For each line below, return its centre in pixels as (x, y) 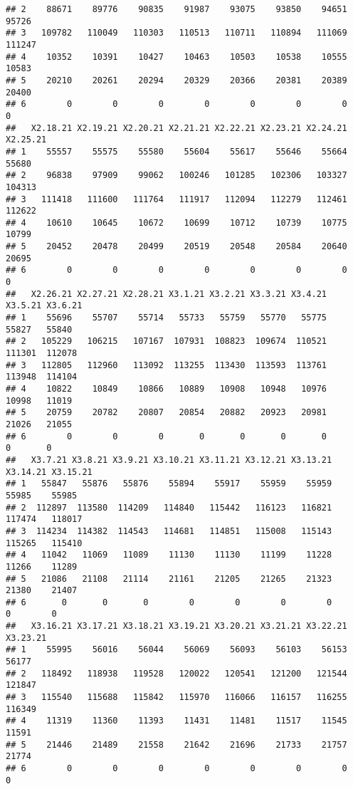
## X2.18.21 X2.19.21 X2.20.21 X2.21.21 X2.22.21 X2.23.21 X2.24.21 (176, 128)
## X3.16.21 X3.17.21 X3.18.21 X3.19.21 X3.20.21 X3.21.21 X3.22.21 (176, 626)
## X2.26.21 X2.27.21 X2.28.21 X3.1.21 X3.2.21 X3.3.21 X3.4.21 (167, 294)
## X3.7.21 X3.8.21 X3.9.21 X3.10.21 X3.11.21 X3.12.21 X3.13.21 (169, 460)
